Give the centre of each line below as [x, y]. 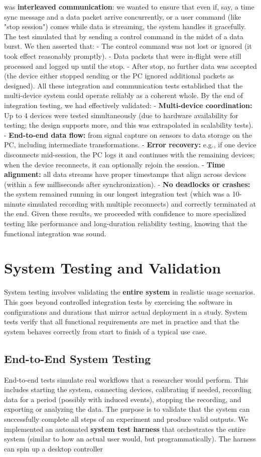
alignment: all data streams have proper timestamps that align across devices [125, 174]
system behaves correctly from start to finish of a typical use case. [106, 331]
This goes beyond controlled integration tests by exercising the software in [118, 301]
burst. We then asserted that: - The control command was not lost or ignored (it [128, 46]
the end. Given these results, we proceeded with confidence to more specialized [125, 213]
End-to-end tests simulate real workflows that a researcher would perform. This [126, 379]
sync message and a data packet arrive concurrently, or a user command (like [123, 16]
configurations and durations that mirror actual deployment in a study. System [126, 311]
